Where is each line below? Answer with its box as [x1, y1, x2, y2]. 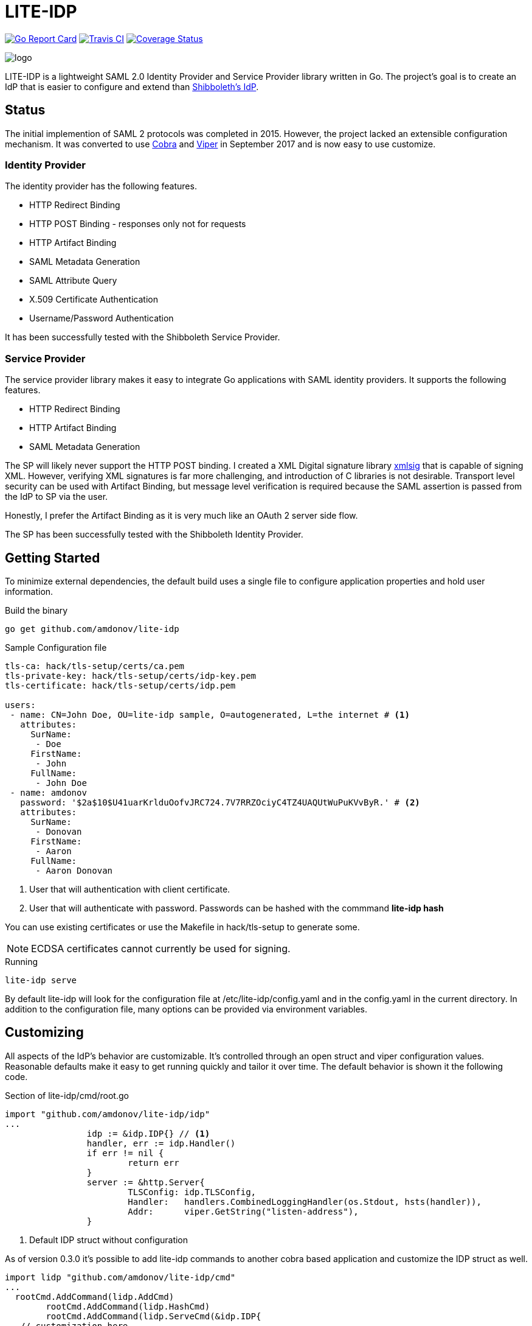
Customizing [5, 1025, 84, 1040]
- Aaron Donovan [35, 865, 113, 875]
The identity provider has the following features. [5, 181, 197, 192]
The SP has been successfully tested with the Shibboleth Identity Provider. [5, 529, 303, 540]
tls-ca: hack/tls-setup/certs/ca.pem [5, 661, 185, 671]
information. [5, 586, 54, 597]
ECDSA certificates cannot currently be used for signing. [31, 942, 291, 955]
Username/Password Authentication [29, 313, 174, 324]
